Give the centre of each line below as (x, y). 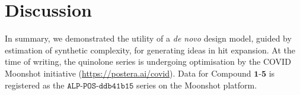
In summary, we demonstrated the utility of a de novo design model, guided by (148, 38)
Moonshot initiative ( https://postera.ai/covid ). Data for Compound (128, 73)
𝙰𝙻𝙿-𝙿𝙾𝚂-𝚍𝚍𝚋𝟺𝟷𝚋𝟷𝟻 (100, 86)
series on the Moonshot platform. (197, 85)
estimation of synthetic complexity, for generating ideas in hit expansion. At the (150, 50)
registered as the (35, 85)
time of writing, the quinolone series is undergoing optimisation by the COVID (148, 61)
